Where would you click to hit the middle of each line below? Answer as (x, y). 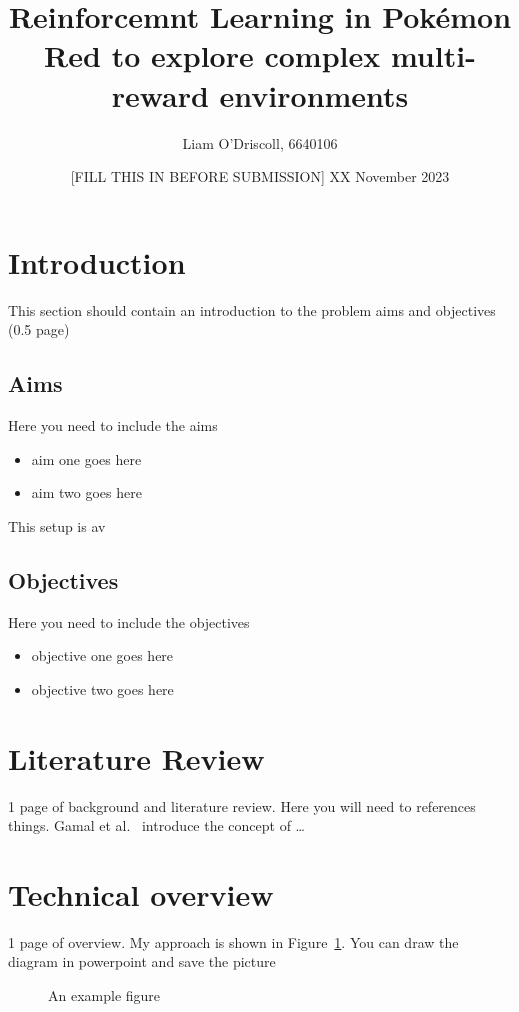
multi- (433, 55)
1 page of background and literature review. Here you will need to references (242, 805)
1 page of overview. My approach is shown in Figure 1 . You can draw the (233, 941)
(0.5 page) (39, 329)
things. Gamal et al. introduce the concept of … (156, 825)
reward (160, 94)
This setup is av (57, 525)
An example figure (104, 995)
